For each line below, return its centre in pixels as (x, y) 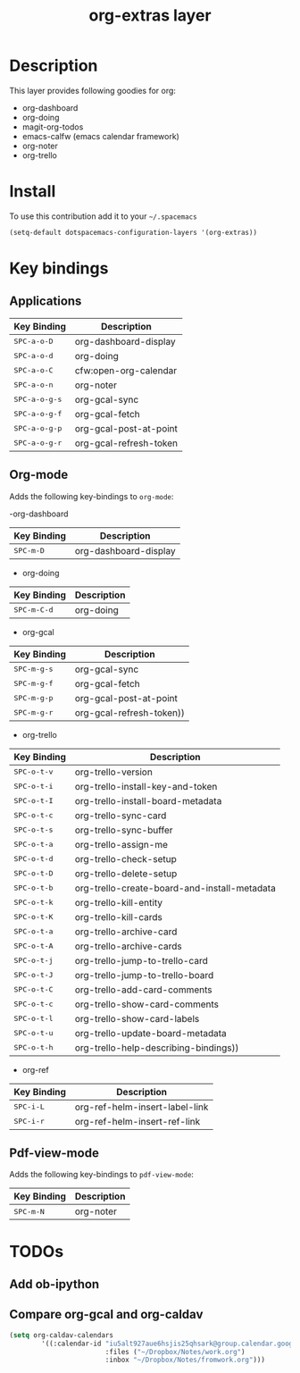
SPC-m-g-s (33, 670)
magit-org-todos (53, 127)
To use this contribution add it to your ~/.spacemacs (104, 216)
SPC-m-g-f (33, 684)
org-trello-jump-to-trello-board (144, 975)
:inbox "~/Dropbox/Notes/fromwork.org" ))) (185, 1360)
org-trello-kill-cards (119, 917)
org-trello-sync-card (121, 816)
